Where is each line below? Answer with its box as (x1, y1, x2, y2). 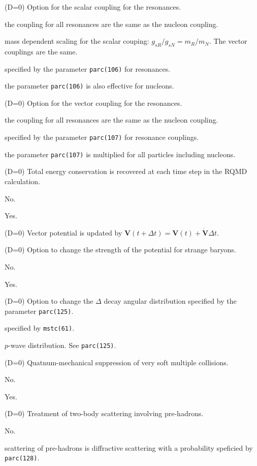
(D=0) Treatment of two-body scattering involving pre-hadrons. (5, 408, 204, 419)
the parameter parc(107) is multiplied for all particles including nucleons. (5, 149, 236, 159)
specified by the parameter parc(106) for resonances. (5, 63, 171, 74)
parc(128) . (5, 452, 40, 463)
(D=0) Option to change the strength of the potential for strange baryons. (5, 244, 236, 255)
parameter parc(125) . (5, 305, 74, 316)
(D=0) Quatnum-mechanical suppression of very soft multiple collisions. (5, 357, 229, 367)
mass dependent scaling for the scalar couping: (5, 36, 149, 46)
